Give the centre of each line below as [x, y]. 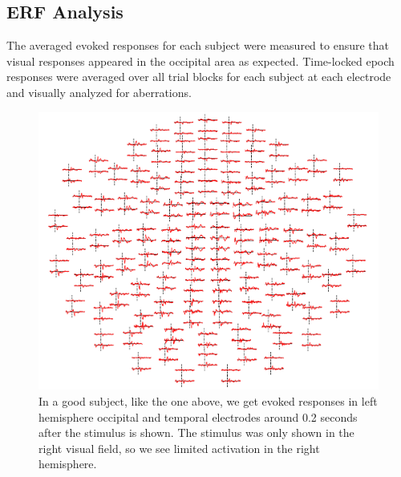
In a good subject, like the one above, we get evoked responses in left [208, 401]
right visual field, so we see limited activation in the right [179, 448]
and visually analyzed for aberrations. [99, 92]
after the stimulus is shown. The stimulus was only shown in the [196, 433]
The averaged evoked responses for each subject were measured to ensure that [198, 45]
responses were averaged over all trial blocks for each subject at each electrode [199, 77]
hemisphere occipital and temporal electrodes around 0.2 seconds [198, 416]
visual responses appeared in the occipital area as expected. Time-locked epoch [200, 61]
